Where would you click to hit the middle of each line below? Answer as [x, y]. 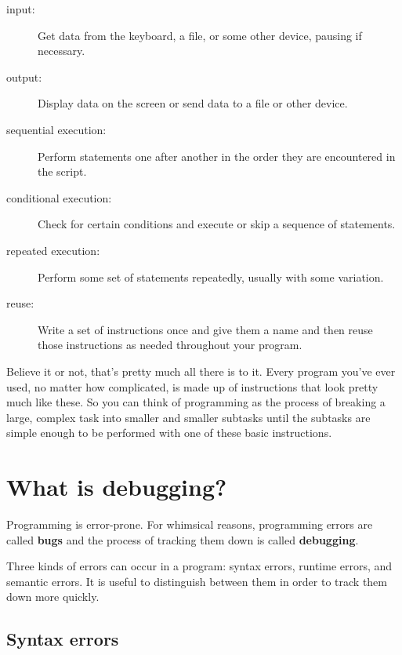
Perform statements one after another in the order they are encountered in [217, 156]
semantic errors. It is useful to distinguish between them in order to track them [197, 581]
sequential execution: [56, 129]
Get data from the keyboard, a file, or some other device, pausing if [200, 35]
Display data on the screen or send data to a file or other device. [193, 103]
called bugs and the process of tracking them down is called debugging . [183, 539]
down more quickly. [53, 597]
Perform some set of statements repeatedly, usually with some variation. [211, 277]
